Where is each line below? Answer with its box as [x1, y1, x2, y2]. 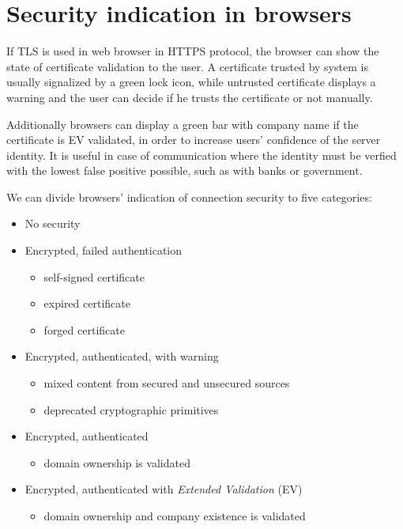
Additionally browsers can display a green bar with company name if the [6, 115, 359, 132]
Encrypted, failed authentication [24, 242, 183, 259]
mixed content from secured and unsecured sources [43, 375, 290, 391]
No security [24, 215, 81, 232]
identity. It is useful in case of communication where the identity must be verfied [6, 146, 397, 163]
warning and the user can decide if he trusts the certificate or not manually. [6, 89, 373, 105]
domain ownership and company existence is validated [43, 508, 306, 523]
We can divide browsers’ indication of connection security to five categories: [6, 188, 372, 205]
